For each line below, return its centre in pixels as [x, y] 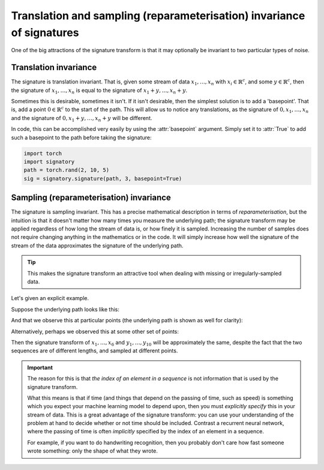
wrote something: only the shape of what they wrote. [93, 451]
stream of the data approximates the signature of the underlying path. [97, 246]
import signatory [49, 161]
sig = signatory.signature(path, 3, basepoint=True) [103, 178]
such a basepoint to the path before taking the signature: [82, 137]
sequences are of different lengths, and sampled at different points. [94, 351]
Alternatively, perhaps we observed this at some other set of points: [95, 331]
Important [40, 367]
